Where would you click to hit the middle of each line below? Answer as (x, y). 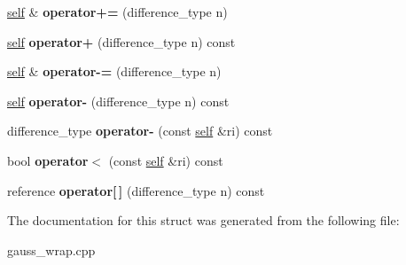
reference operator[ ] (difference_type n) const (136, 190)
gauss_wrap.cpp (51, 249)
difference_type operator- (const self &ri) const (140, 131)
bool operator (48, 160)
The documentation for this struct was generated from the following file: (203, 220)
